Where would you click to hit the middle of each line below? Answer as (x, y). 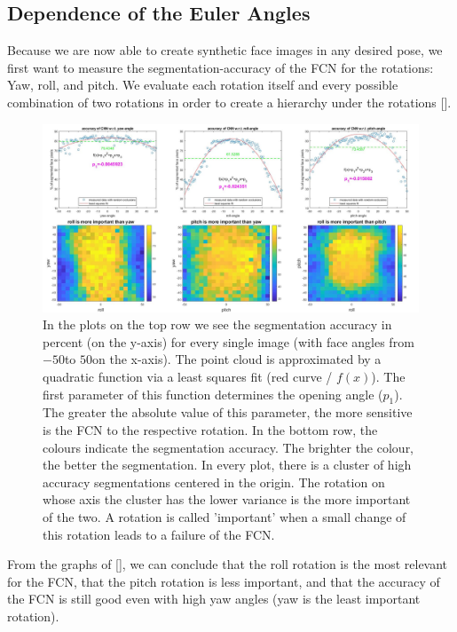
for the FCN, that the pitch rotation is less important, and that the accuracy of (224, 581)
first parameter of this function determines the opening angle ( (213, 394)
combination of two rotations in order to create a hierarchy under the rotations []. (229, 102)
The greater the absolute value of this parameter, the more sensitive (228, 412)
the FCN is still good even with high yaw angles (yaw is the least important (214, 599)
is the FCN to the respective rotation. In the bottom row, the (210, 429)
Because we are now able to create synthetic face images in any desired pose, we (225, 50)
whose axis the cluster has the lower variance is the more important (227, 499)
